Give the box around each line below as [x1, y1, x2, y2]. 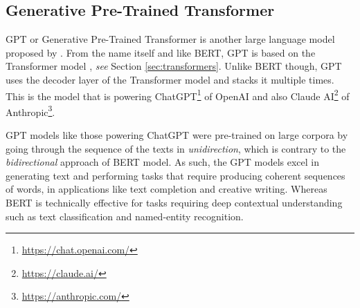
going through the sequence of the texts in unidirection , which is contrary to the [6, 141, 346, 155]
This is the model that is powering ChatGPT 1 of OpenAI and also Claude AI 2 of [6, 86, 350, 103]
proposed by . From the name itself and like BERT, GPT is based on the [6, 45, 316, 59]
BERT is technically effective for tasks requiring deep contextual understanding [6, 195, 343, 210]
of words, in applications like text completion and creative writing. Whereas [6, 182, 327, 196]
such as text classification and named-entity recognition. [6, 209, 244, 223]
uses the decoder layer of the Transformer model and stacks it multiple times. [6, 72, 334, 86]
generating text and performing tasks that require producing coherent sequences [6, 168, 345, 182]
